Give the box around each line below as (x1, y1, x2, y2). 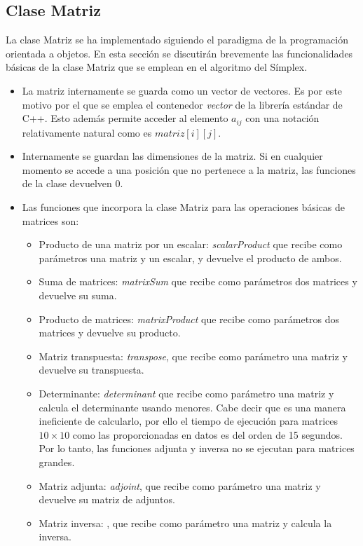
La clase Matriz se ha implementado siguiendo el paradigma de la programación (6, 32, 349, 47)
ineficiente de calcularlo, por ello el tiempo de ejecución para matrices (39, 414, 338, 428)
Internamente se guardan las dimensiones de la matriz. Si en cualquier (22, 149, 323, 163)
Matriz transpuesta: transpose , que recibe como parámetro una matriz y (39, 348, 348, 363)
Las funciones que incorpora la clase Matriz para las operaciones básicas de (22, 200, 345, 214)
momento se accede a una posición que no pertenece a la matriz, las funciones (22, 162, 356, 177)
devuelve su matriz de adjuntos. (39, 492, 175, 507)
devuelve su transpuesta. (39, 362, 144, 377)
